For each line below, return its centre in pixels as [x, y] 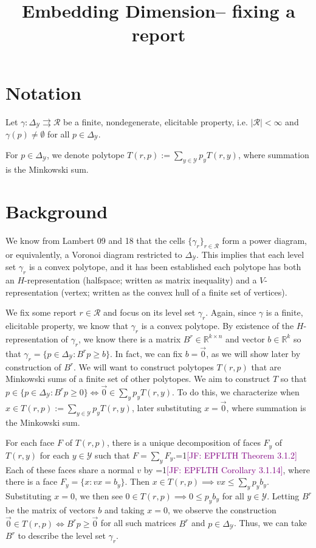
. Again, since [231, 312]
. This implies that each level [250, 254]
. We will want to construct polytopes [144, 366]
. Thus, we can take [270, 523]
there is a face [32, 481]
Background [57, 211]
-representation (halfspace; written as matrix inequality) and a [141, 279]
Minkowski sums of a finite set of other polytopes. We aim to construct [138, 379]
